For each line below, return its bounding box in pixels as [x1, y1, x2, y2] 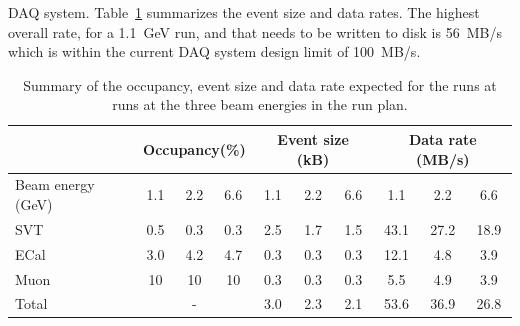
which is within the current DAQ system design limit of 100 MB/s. [8, 41, 421, 62]
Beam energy [15, 174, 95, 195]
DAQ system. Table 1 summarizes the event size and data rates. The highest [8, 2, 480, 22]
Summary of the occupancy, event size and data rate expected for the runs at [23, 74, 497, 95]
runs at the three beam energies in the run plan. [112, 94, 408, 115]
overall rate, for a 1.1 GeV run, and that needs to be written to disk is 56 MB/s [8, 21, 502, 42]
